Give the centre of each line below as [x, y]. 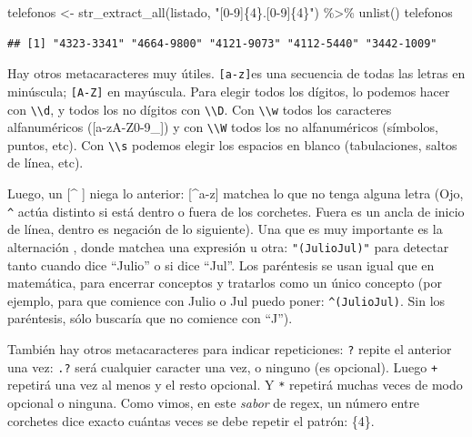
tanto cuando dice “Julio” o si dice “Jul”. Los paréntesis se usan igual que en [221, 264]
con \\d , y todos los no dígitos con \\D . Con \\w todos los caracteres [200, 109]
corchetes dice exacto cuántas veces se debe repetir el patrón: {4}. [191, 420]
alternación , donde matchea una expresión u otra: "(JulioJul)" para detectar [228, 246]
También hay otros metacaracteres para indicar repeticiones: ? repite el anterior [230, 349]
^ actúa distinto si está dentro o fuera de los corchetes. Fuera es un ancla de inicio [236, 211]
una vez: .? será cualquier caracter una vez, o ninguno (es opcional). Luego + [223, 366]
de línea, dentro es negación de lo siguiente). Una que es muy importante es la [225, 229]
